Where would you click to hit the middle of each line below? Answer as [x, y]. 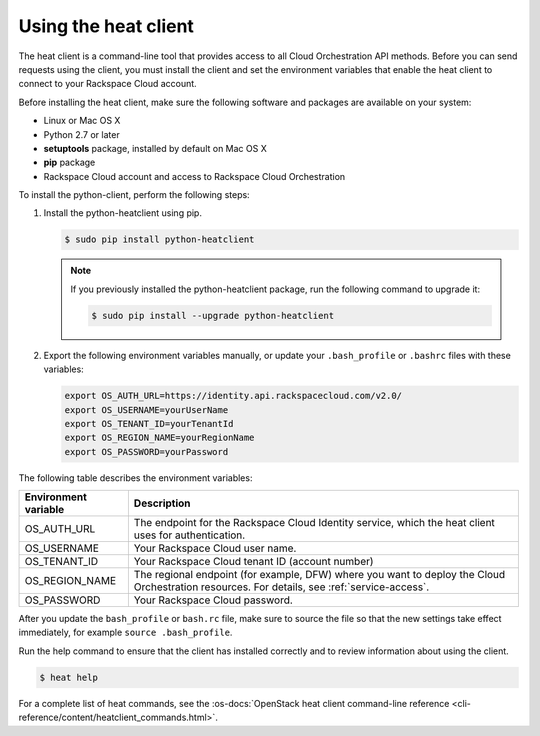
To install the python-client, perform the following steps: [134, 195]
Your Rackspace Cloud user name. [215, 548]
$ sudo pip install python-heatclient [159, 239]
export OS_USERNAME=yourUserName [146, 409]
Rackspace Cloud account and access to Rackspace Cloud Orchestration [194, 176]
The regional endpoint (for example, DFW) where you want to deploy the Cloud [319, 575]
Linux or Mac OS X [82, 121]
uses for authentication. [189, 535]
